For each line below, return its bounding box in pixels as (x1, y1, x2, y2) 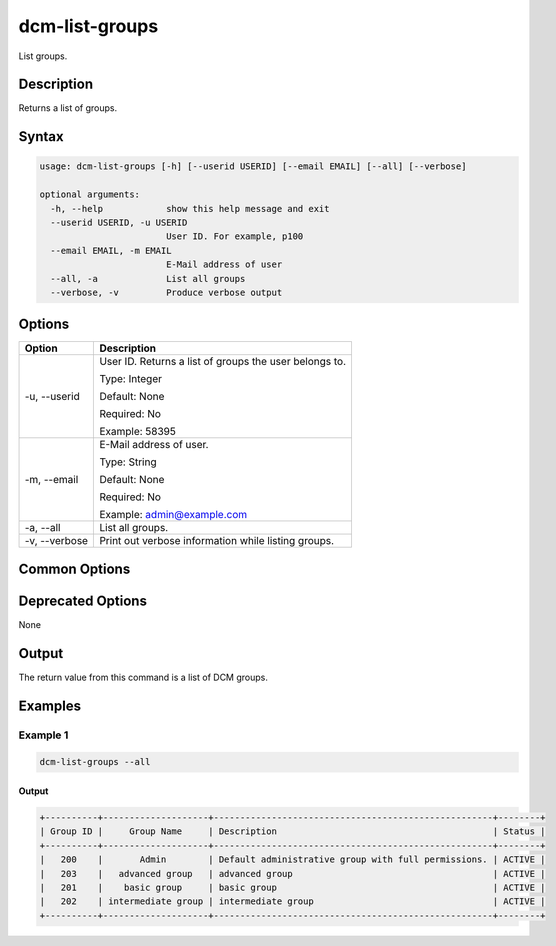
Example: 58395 (99, 425, 177, 439)
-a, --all (24, 521, 61, 535)
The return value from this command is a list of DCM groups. (18, 671, 269, 683)
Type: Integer (99, 372, 162, 386)
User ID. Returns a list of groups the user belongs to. (99, 355, 347, 369)
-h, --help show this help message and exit (50, 203, 330, 214)
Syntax (18, 128, 64, 145)
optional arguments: (39, 189, 140, 200)
